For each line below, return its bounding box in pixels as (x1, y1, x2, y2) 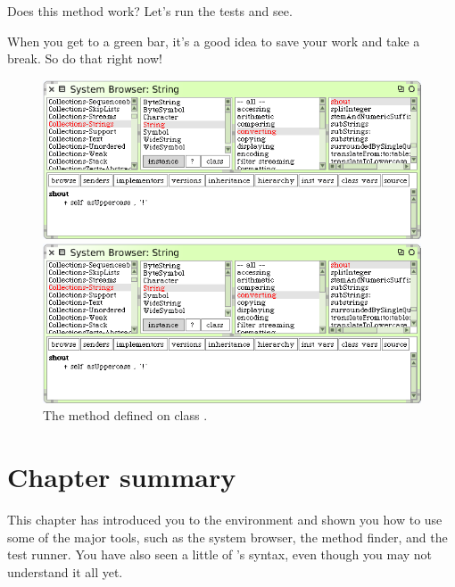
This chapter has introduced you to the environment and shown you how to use (7, 510, 443, 529)
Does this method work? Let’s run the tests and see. (7, 2, 293, 20)
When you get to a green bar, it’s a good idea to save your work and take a (7, 31, 420, 50)
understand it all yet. (7, 562, 123, 581)
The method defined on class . (43, 406, 208, 425)
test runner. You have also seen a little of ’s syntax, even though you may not (7, 545, 433, 564)
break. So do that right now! (7, 49, 162, 68)
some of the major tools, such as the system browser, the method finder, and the (7, 527, 448, 546)
